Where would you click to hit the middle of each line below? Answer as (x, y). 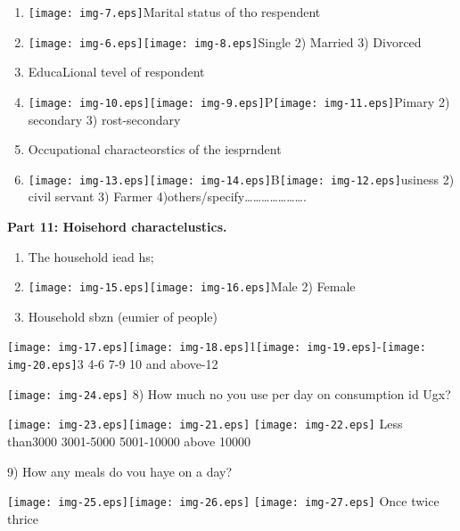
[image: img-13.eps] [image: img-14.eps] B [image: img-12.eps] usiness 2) (241, 179)
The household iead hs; (91, 256)
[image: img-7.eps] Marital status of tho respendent (174, 12)
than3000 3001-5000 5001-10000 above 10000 (129, 441)
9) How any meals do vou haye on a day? (120, 471)
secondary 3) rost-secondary (104, 119)
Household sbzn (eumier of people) (123, 316)
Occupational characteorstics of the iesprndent (155, 149)
